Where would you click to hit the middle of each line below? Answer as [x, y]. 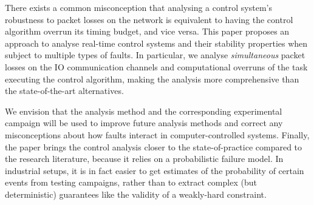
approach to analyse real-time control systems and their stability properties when [156, 43]
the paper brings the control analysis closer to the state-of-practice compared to [154, 146]
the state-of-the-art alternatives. [64, 91]
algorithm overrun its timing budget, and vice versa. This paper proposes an [147, 31]
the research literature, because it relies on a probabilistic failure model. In [144, 159]
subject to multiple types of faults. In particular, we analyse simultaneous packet [155, 55]
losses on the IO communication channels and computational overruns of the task [156, 66]
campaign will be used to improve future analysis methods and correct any [144, 123]
